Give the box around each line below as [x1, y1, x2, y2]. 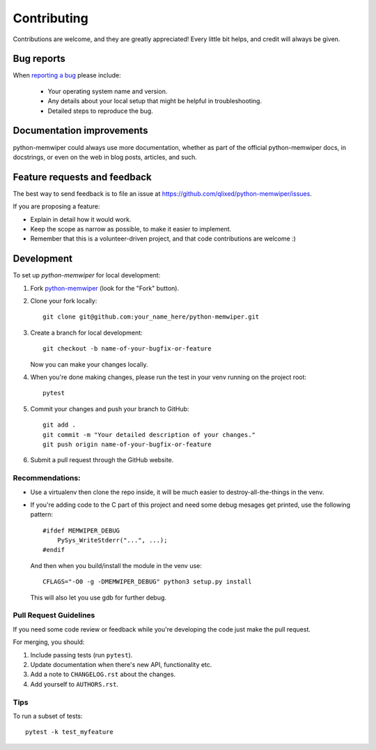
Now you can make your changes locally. [30, 360, 148, 369]
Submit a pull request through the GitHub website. [30, 456, 174, 464]
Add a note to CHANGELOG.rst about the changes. [30, 670, 176, 679]
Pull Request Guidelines [13, 611, 95, 620]
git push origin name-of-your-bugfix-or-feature [42, 440, 212, 448]
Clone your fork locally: [30, 297, 97, 305]
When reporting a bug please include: [13, 71, 121, 79]
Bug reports [13, 53, 66, 65]
